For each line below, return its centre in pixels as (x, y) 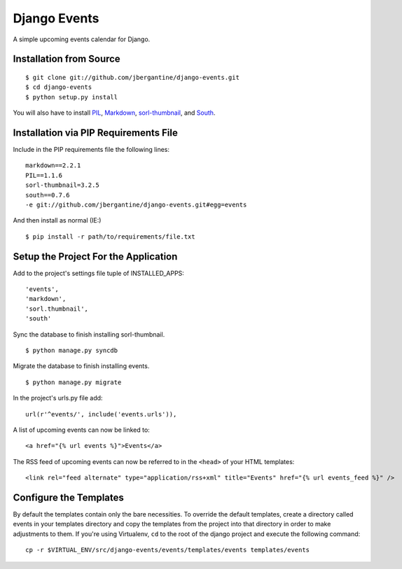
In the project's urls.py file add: (58, 398)
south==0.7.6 (48, 195)
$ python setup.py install (72, 97)
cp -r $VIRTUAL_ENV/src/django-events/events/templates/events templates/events (168, 550)
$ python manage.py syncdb (72, 351)
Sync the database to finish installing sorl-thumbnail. (89, 334)
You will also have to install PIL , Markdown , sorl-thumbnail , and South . (114, 113)
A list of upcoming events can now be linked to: (81, 430)
